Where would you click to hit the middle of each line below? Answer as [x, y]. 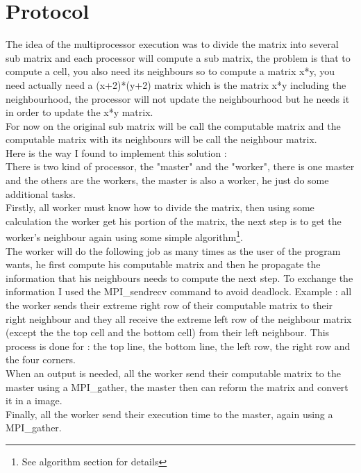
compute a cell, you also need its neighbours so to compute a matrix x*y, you [170, 71]
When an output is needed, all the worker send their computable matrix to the [173, 373]
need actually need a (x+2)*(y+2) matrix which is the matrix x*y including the [176, 84]
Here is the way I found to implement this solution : [116, 152]
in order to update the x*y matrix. [79, 112]
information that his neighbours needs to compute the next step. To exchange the [179, 277]
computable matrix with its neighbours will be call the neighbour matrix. [161, 139]
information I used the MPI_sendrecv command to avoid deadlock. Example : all [179, 291]
